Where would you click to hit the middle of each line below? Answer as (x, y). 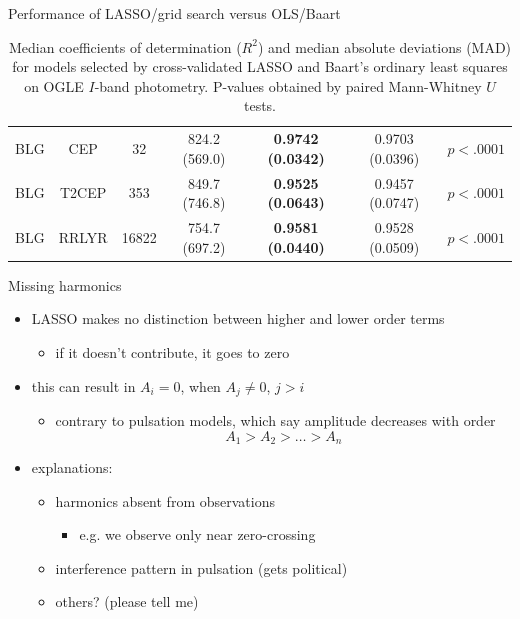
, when (200, 385)
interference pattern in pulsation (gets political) (201, 567)
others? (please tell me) (127, 601)
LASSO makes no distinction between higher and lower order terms (238, 318)
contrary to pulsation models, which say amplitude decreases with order (275, 420)
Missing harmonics (65, 284)
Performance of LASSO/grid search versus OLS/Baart (174, 13)
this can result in (83, 385)
